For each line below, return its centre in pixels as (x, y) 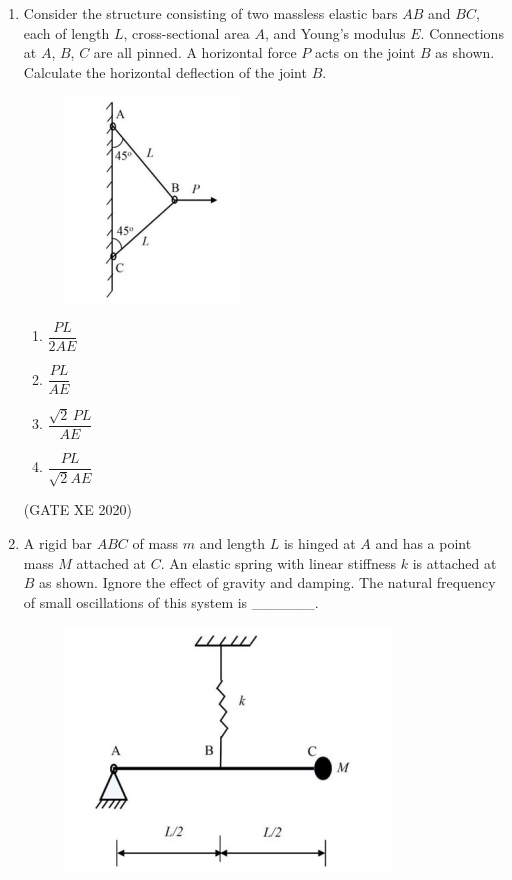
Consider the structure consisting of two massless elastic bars (210, 13)
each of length (66, 32)
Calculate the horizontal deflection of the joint (165, 71)
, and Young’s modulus (335, 32)
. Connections (462, 32)
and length (232, 542)
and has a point (423, 542)
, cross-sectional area (186, 32)
